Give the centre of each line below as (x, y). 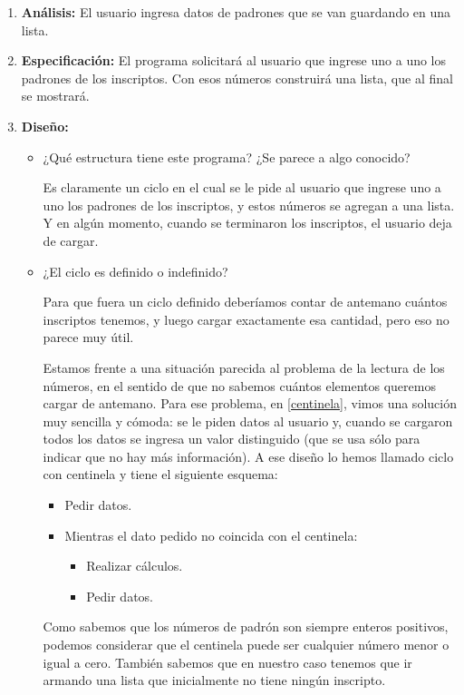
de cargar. (71, 240)
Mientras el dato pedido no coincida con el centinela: (211, 535)
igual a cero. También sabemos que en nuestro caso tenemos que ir (227, 662)
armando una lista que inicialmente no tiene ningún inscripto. (214, 680)
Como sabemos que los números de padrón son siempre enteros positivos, (246, 626)
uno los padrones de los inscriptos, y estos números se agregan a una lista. (249, 205)
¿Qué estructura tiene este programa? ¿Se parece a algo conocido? (227, 157)
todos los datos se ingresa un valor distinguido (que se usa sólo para (232, 439)
